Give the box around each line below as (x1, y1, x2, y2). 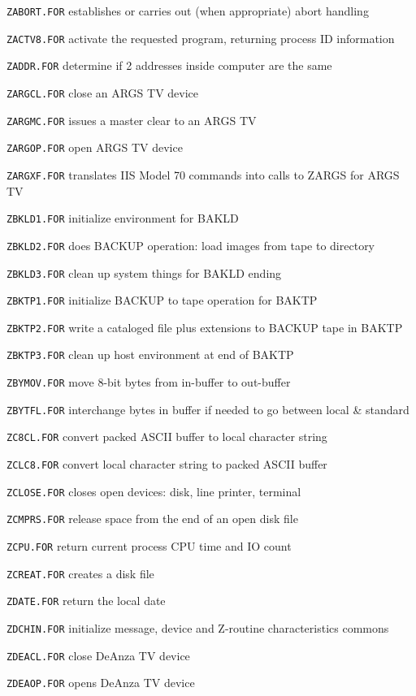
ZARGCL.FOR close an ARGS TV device (6, 84, 199, 101)
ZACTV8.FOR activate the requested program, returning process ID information (6, 29, 395, 46)
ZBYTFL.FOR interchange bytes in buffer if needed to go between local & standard (6, 400, 409, 417)
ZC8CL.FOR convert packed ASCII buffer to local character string (6, 428, 327, 445)
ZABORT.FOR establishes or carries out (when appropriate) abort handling (6, 2, 369, 19)
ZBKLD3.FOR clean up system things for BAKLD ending (6, 264, 282, 281)
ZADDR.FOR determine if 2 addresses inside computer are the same (6, 57, 332, 74)
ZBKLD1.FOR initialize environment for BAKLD (6, 210, 239, 227)
